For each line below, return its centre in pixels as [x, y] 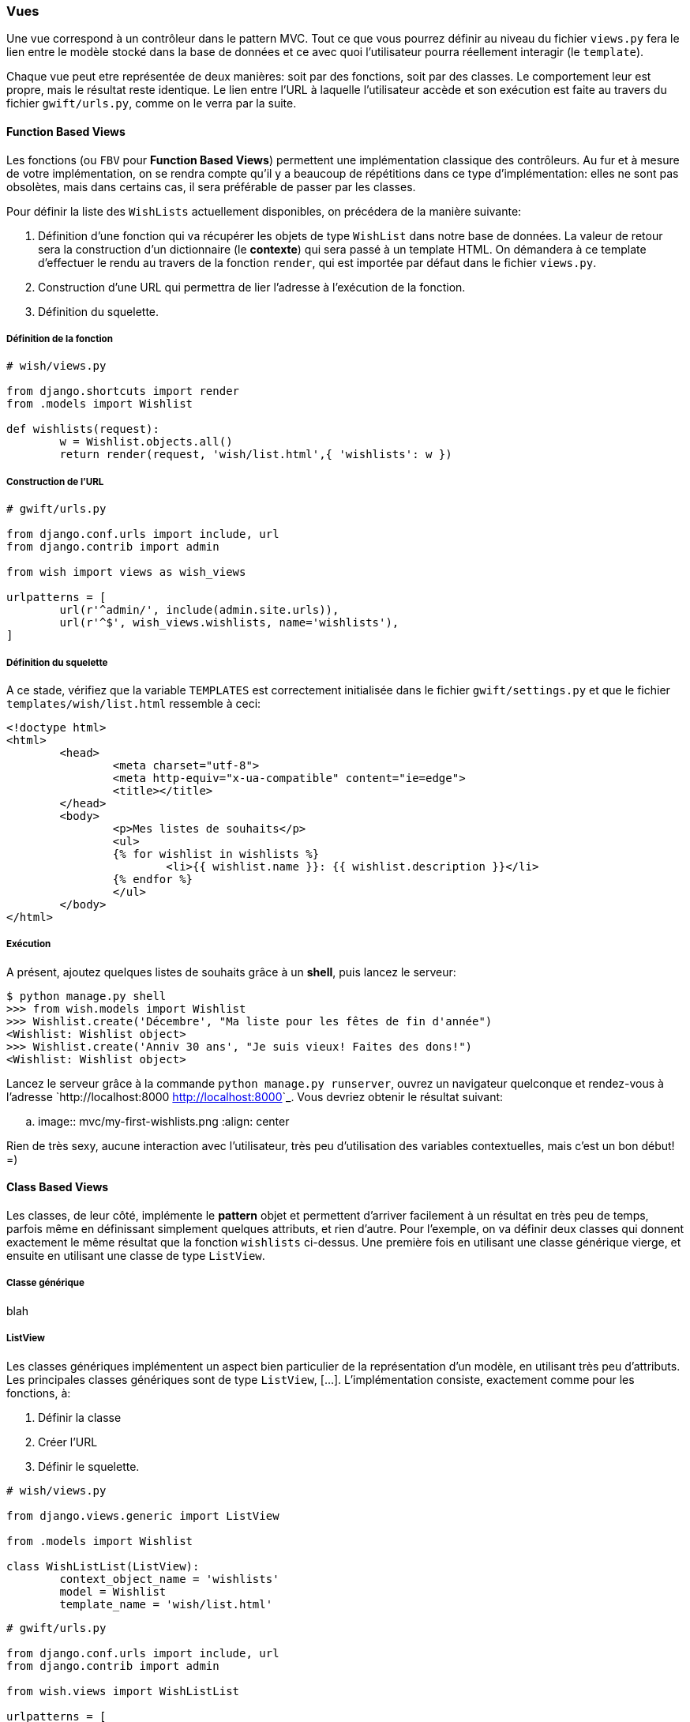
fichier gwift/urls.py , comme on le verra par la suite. [152, 103]
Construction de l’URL [55, 481]
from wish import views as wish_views [126, 572]
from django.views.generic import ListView [143, 1515]
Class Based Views [58, 1187]
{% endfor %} [153, 879]
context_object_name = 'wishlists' [169, 1579]
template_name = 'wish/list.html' [166, 1604]
